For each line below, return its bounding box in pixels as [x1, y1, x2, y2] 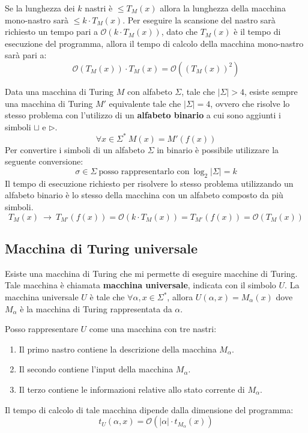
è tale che [89, 291, 125, 303]
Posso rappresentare [5, 322, 78, 335]
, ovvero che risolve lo [210, 97, 290, 109]
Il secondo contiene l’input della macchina [19, 363, 174, 375]
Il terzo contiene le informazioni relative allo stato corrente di [19, 383, 245, 395]
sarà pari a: [5, 49, 47, 61]
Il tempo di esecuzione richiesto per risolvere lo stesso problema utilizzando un [5, 177, 294, 189]
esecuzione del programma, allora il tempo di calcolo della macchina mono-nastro [5, 37, 304, 49]
